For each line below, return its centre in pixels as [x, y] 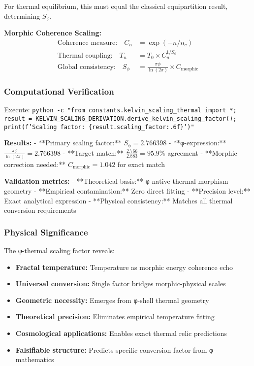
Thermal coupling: [85, 55]
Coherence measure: [87, 43]
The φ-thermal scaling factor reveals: [59, 250]
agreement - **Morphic [202, 152]
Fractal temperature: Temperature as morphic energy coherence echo [124, 267]
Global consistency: [86, 67]
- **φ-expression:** [197, 143]
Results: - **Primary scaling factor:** [63, 143]
